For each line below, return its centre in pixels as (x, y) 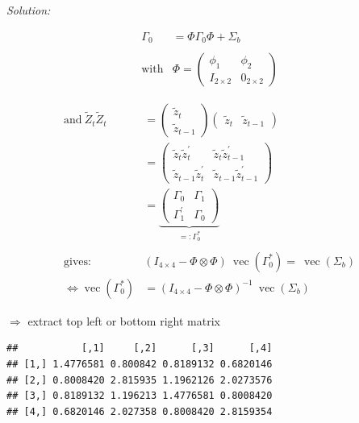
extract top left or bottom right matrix (124, 320)
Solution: (29, 10)
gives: (77, 261)
